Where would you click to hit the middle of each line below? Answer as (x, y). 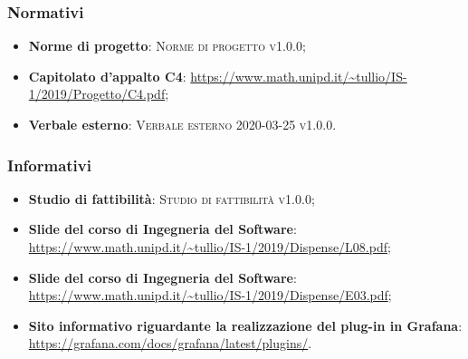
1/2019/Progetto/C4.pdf (97, 94)
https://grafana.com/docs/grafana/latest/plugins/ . (170, 343)
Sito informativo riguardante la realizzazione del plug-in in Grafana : (245, 325)
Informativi (49, 165)
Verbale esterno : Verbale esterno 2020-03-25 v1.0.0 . (182, 124)
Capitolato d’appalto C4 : (107, 76)
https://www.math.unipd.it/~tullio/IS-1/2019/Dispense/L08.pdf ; (210, 247)
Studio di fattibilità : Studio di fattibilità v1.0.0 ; (172, 198)
